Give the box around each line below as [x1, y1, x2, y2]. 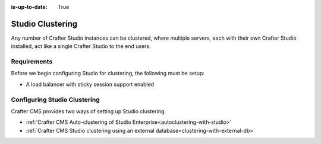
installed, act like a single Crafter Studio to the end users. [11, 43, 151, 50]
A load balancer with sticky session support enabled [26, 81, 155, 88]
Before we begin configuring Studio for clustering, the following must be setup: [11, 70, 205, 77]
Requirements [11, 57, 53, 66]
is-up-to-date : [11, 4, 48, 10]
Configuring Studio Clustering [11, 95, 100, 104]
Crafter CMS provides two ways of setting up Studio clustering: [11, 107, 166, 115]
